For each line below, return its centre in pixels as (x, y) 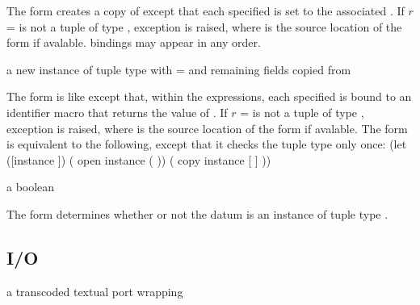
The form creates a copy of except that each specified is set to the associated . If (206, 10)
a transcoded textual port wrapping (95, 291)
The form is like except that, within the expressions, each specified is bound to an (209, 96)
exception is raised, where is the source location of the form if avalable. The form (207, 128)
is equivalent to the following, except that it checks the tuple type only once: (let (207, 144)
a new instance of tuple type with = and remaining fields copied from (179, 69)
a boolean (31, 187)
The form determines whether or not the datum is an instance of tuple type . (197, 213)
